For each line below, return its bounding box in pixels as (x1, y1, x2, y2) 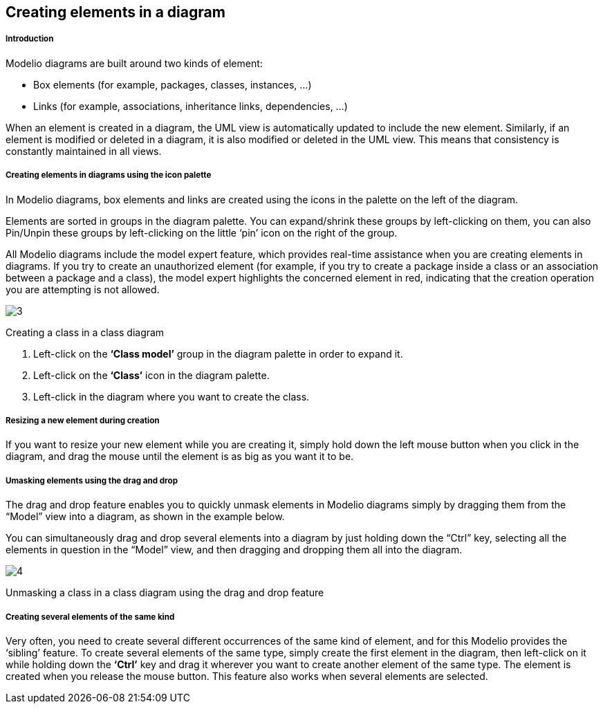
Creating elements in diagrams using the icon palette (6, 170, 212, 181)
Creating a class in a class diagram (6, 326, 165, 338)
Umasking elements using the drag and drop (6, 475, 178, 486)
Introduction (6, 34, 54, 44)
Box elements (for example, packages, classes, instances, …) (33, 78, 312, 91)
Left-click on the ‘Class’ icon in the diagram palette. (33, 369, 270, 381)
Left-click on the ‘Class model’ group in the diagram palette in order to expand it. (33, 347, 403, 360)
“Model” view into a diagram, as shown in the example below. (6, 510, 285, 523)
